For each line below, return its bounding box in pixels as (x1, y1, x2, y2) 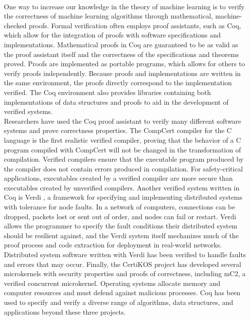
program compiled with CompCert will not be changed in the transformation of (4, 144, 241, 154)
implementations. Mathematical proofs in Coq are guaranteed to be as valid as (4, 39, 238, 49)
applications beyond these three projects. (4, 306, 126, 317)
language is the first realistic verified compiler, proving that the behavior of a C (4, 134, 241, 145)
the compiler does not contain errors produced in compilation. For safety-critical (4, 163, 243, 173)
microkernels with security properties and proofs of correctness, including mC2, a (4, 268, 246, 279)
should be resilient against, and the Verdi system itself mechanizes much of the (4, 230, 239, 240)
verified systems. (4, 106, 53, 116)
